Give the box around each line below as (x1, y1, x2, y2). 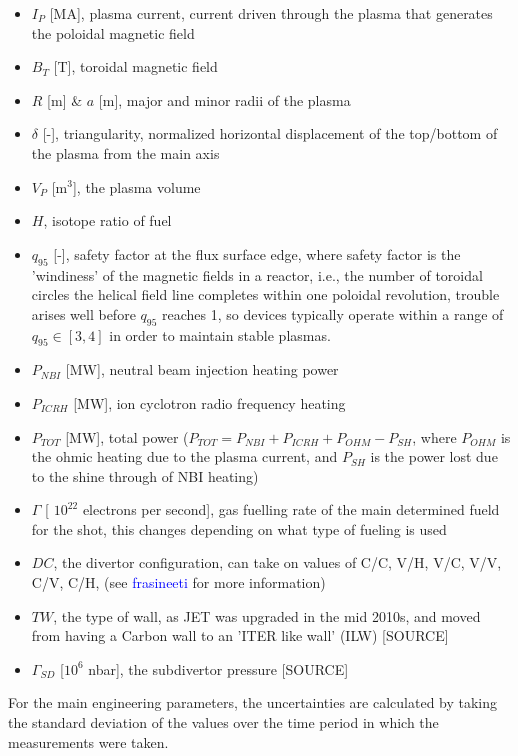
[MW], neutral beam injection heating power (65, 359, 339, 380)
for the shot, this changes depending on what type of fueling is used (31, 518, 447, 539)
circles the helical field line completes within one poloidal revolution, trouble (31, 284, 500, 305)
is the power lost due (370, 446, 498, 467)
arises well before (31, 303, 136, 324)
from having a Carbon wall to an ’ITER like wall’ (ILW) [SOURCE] (31, 625, 449, 646)
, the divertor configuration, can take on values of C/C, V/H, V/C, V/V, (53, 552, 502, 573)
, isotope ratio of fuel (43, 210, 172, 231)
